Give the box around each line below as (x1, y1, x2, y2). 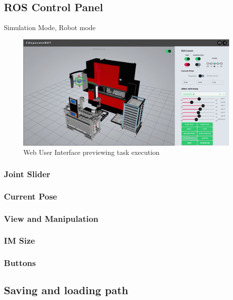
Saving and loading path (4, 282, 129, 297)
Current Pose (4, 190, 57, 202)
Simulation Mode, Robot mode (4, 22, 96, 33)
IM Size (4, 234, 35, 247)
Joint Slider (4, 167, 50, 180)
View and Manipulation (4, 212, 99, 224)
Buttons (4, 257, 36, 269)
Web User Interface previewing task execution (23, 147, 160, 157)
